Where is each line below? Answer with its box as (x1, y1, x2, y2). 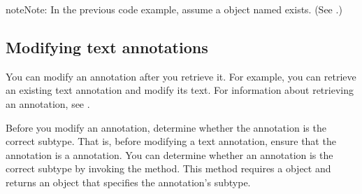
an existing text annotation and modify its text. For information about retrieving (6, 83, 354, 97)
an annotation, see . (6, 96, 90, 111)
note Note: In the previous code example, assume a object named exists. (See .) (6, 2, 342, 16)
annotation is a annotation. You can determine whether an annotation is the (6, 147, 333, 162)
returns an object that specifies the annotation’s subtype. (6, 174, 251, 189)
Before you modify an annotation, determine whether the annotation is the (6, 120, 326, 134)
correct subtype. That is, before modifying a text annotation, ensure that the (6, 134, 336, 148)
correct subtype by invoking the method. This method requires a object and (6, 161, 331, 176)
